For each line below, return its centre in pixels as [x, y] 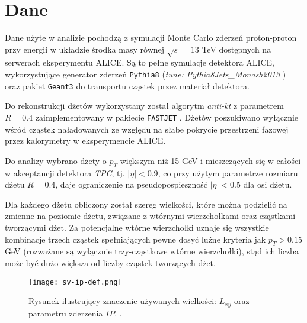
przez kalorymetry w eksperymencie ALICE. [85, 140]
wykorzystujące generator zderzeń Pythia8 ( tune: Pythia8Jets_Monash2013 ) [145, 74]
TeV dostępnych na [236, 49]
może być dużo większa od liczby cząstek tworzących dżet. [110, 262]
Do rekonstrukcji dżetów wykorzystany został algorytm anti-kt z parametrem [144, 106]
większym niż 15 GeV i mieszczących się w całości [210, 160]
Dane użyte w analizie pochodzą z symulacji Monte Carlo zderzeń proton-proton [151, 38]
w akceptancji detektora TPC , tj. [65, 172]
